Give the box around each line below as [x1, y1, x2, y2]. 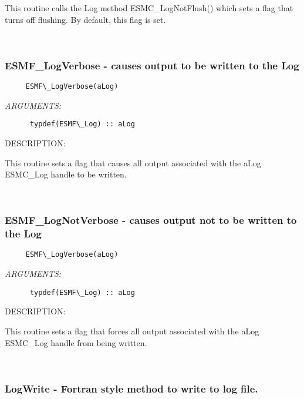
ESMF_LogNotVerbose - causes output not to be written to [5, 213, 297, 227]
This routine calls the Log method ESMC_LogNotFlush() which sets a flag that [5, 2, 293, 14]
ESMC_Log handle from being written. [5, 336, 147, 348]
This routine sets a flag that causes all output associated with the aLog [5, 156, 261, 169]
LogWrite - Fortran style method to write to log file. [5, 381, 258, 395]
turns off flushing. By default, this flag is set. [5, 13, 166, 25]
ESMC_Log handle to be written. [5, 168, 127, 180]
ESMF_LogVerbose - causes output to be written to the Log [5, 58, 299, 72]
